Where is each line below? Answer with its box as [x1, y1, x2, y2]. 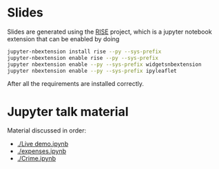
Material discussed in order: [7, 126, 87, 135]
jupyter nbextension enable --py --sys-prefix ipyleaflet [7, 67, 177, 74]
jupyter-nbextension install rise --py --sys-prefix [7, 48, 162, 55]
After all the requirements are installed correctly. [7, 80, 145, 88]
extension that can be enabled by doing [7, 34, 120, 43]
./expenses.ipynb [17, 147, 67, 155]
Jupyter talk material [7, 104, 129, 120]
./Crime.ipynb [17, 155, 56, 163]
